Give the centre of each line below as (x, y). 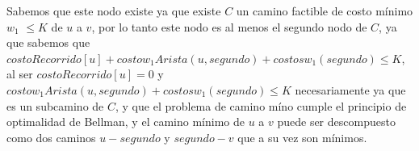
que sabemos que (48, 42)
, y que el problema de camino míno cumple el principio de (261, 105)
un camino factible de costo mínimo (325, 10)
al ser (20, 74)
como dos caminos (51, 137)
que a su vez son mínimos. (302, 137)
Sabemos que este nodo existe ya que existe (114, 10)
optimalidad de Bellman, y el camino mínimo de (126, 122)
